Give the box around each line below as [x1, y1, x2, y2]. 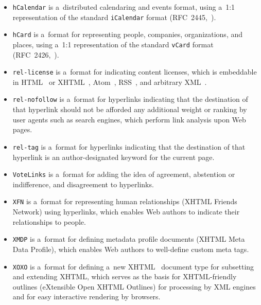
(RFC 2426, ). [12, 49, 59, 60]
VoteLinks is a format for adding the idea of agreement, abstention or [12, 169, 235, 180]
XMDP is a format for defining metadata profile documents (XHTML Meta [12, 234, 245, 244]
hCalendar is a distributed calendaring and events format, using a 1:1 [12, 2, 235, 12]
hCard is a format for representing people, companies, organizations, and [12, 29, 243, 40]
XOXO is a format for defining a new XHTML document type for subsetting [12, 261, 254, 272]
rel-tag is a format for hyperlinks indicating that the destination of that [12, 141, 246, 152]
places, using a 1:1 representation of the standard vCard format [12, 39, 214, 49]
